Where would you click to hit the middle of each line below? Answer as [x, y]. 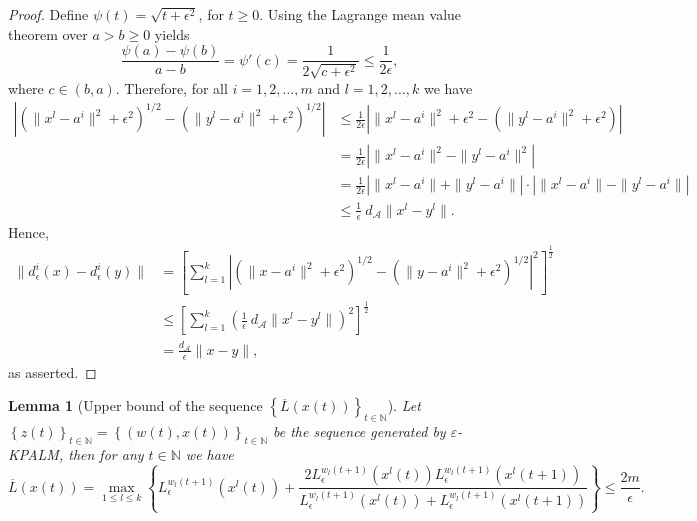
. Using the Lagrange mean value [360, 14]
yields [172, 33]
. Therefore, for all [171, 87]
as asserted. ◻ [52, 371]
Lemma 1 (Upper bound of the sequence [135, 405]
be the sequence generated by [359, 431]
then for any [106, 453]
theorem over [48, 33]
